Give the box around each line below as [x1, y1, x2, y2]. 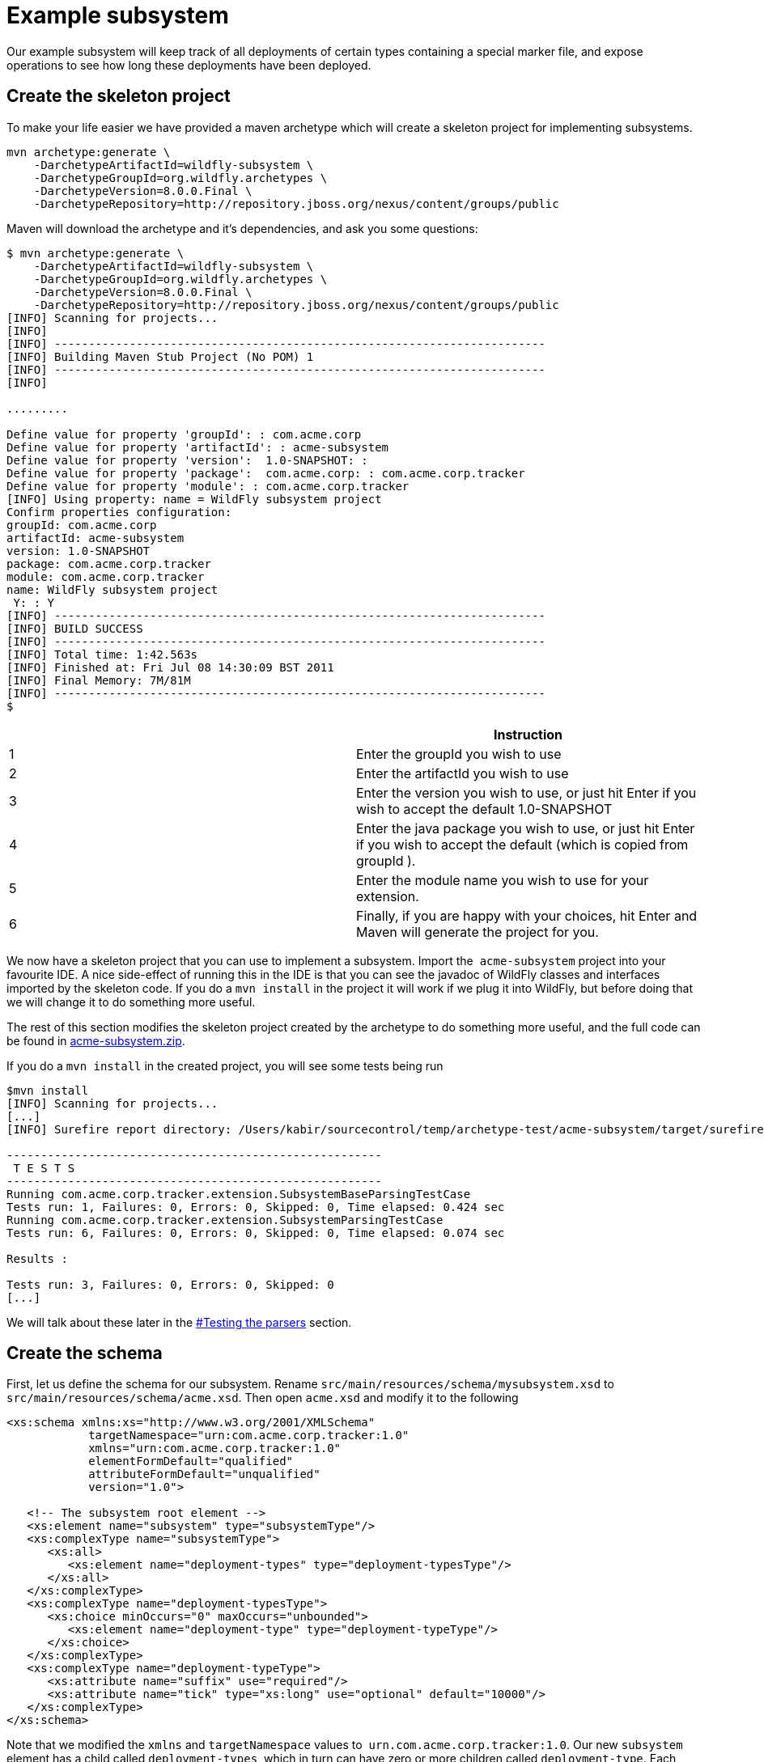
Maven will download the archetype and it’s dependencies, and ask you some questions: [6, 221, 478, 235]
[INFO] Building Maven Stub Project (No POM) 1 [6, 349, 314, 363]
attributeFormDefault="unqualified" [88, 1468, 320, 1481]
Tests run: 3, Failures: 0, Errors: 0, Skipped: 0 [6, 1277, 334, 1291]
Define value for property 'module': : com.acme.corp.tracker [6, 479, 410, 493]
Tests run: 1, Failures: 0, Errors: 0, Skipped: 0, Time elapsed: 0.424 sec [6, 1200, 505, 1213]
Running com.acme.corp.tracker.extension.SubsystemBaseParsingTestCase [6, 1187, 471, 1201]
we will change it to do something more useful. [6, 994, 256, 1009]
